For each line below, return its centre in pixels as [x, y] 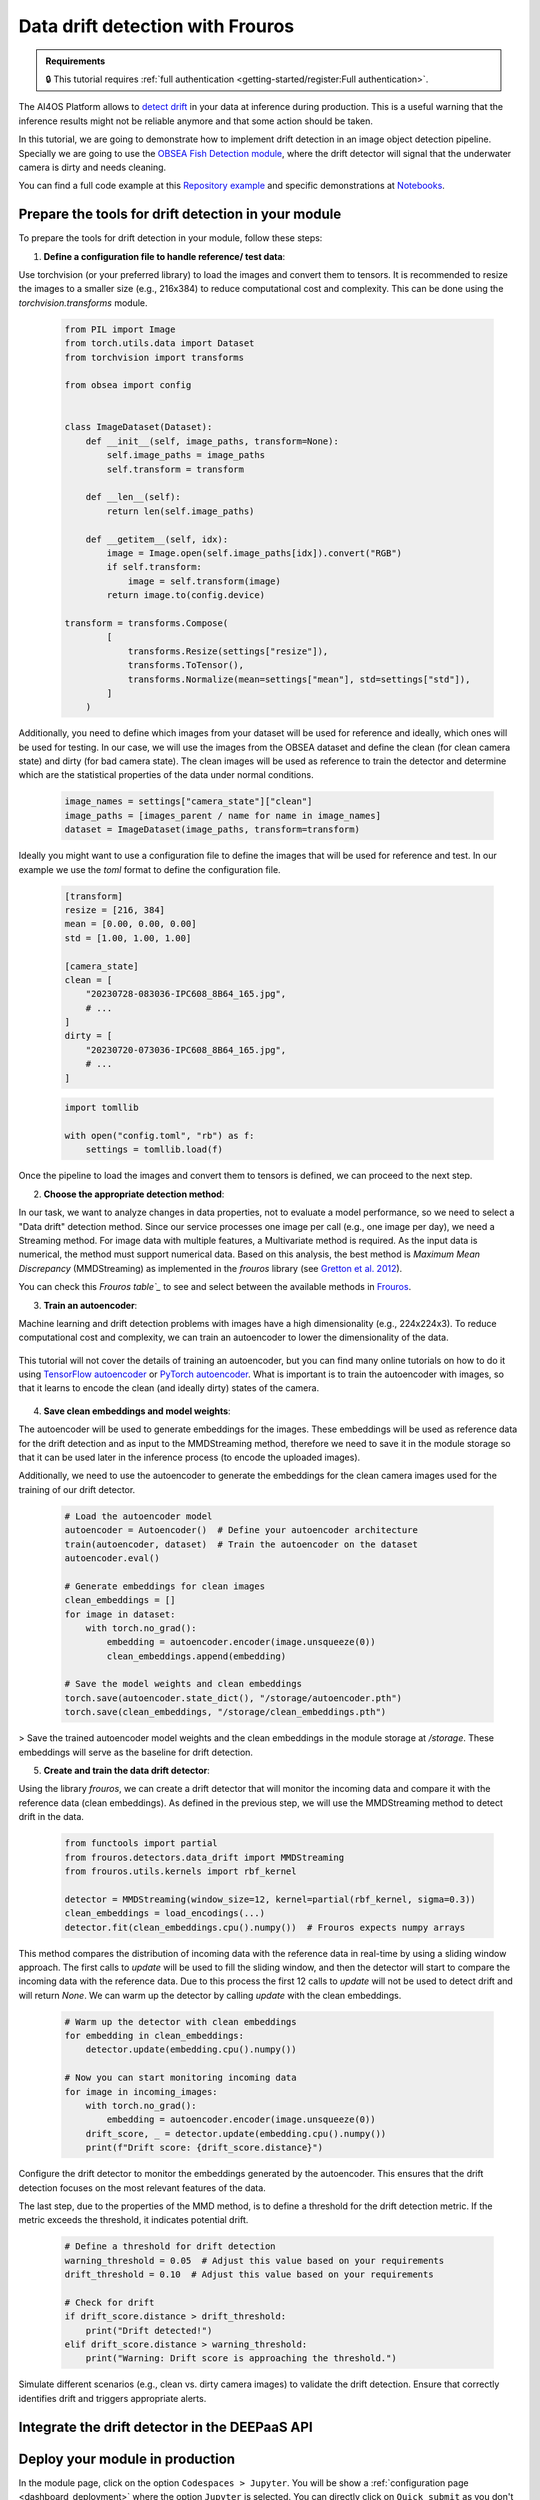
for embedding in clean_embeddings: [154, 2036]
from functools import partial [141, 1843]
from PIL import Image [120, 329]
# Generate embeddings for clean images [164, 1586]
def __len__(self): [133, 497]
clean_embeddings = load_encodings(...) [164, 1913]
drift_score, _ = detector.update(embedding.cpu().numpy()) [236, 2133]
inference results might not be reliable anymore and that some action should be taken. [196, 121]
